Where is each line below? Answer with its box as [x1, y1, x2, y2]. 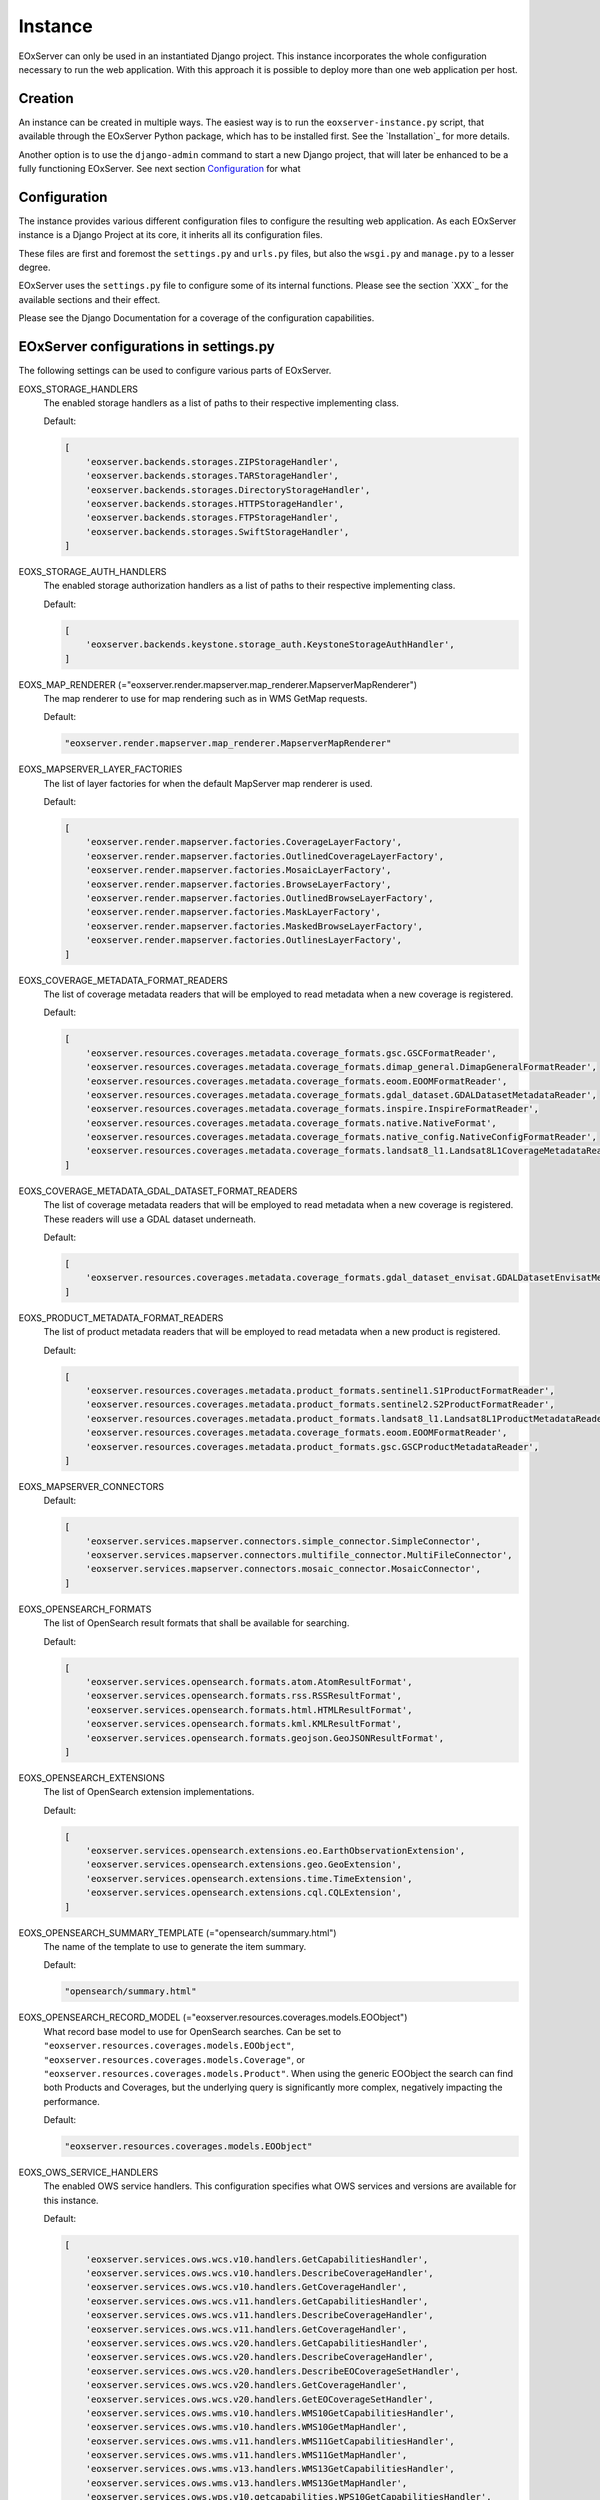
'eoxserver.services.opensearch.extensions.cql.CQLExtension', [85, 1887, 403, 1899]
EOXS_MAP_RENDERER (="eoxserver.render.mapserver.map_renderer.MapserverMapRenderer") [18, 678, 418, 690]
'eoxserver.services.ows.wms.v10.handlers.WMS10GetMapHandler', [85, 2421, 408, 2433]
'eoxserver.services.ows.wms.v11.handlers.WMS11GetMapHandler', [85, 2450, 408, 2461]
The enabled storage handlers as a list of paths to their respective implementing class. [43, 396, 400, 409]
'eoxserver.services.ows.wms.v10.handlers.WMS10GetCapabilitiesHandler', [85, 2407, 455, 2419]
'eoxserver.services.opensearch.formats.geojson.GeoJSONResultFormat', [85, 1732, 445, 1744]
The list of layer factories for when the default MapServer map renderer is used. [43, 777, 374, 789]
